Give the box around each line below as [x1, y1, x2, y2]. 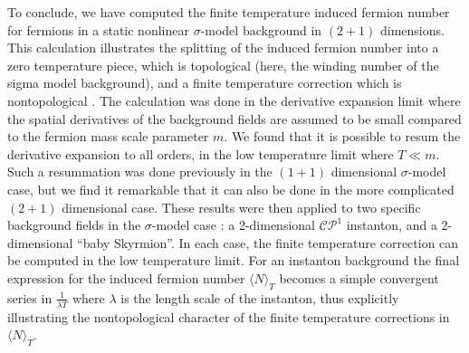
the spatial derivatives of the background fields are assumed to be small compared [7, 109, 462, 128]
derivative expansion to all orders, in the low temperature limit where [7, 144, 394, 163]
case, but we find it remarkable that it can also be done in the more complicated [7, 179, 455, 198]
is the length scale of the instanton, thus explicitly [120, 288, 399, 307]
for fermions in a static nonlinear [7, 20, 189, 39]
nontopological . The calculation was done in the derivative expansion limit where [7, 91, 461, 110]
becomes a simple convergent [279, 268, 439, 287]
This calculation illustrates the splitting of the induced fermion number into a [7, 38, 439, 57]
